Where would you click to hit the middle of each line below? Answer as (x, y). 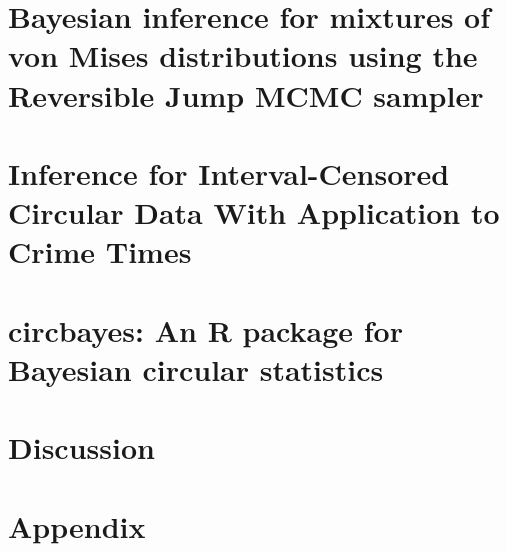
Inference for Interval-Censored (229, 172)
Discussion (81, 447)
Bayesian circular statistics (196, 368)
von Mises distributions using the (243, 55)
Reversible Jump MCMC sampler (246, 94)
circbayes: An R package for (205, 329)
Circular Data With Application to (254, 212)
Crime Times (100, 251)
